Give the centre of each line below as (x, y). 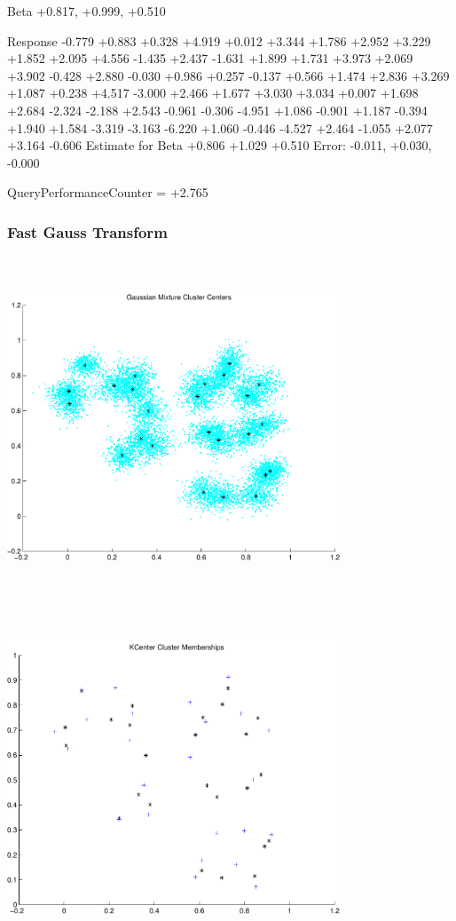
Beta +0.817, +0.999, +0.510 (86, 11)
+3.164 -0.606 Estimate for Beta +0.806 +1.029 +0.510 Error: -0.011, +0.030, (220, 145)
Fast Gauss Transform (87, 231)
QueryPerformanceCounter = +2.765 (108, 192)
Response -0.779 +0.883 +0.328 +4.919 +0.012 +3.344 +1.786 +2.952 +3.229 (219, 40)
